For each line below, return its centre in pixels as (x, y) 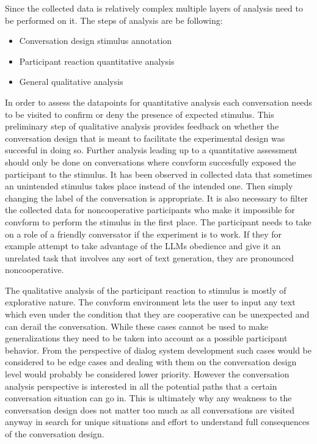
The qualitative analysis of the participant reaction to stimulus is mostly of (146, 290)
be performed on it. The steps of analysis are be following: (114, 20)
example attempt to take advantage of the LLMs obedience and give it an (143, 246)
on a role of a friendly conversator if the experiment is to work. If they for (144, 234)
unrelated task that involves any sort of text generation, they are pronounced (149, 257)
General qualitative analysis (71, 82)
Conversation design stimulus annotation (96, 41)
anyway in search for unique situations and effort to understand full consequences (157, 422)
